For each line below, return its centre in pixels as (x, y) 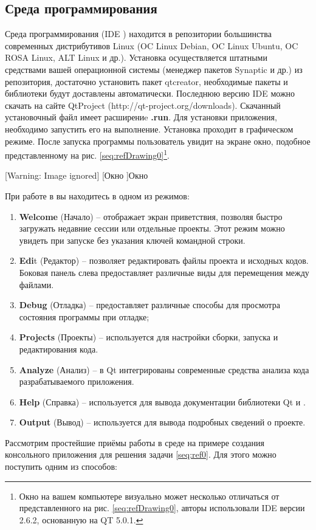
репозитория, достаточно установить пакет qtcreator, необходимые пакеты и (146, 81)
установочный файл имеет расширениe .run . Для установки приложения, (141, 117)
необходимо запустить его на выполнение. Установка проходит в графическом (149, 129)
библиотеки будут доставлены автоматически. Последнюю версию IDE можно (150, 93)
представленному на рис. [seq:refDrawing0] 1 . (87, 154)
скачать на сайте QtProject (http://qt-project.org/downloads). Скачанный (143, 105)
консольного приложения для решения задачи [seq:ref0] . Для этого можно (141, 454)
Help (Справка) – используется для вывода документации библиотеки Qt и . (162, 401)
